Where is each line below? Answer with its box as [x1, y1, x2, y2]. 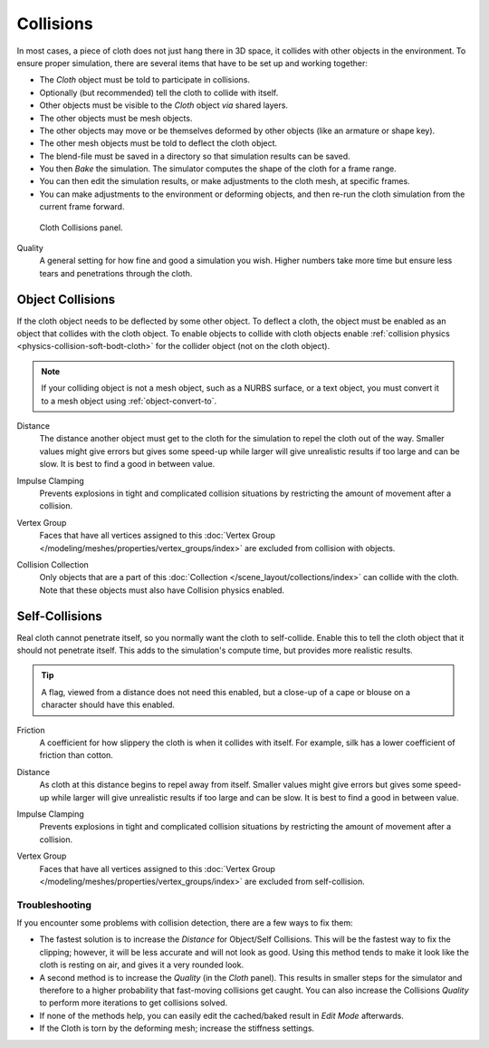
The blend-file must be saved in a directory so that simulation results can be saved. [39, 150, 350, 161]
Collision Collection [16, 558, 90, 570]
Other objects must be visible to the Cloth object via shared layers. [39, 100, 289, 111]
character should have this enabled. [41, 699, 176, 711]
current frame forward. [39, 201, 125, 212]
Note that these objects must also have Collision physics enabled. [39, 585, 285, 596]
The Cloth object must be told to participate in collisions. [39, 74, 251, 85]
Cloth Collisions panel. [39, 222, 123, 233]
